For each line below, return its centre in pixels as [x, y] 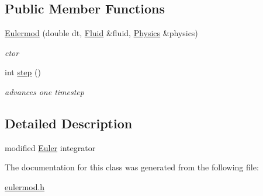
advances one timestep [44, 91]
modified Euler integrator [50, 147]
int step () [23, 72]
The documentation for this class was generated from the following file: [132, 167]
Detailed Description [69, 123]
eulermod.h [25, 186]
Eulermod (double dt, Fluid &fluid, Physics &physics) [101, 33]
